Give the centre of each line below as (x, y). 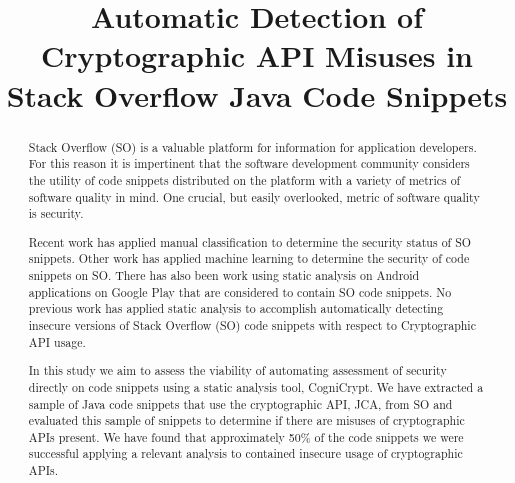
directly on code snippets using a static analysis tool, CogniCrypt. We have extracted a (256, 386)
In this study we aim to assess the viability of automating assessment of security (237, 370)
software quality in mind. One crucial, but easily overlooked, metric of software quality (254, 196)
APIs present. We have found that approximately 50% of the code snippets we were (246, 436)
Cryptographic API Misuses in (257, 55)
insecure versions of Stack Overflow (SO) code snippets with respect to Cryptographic (252, 325)
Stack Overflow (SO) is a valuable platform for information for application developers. (252, 146)
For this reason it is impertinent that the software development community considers (249, 163)
